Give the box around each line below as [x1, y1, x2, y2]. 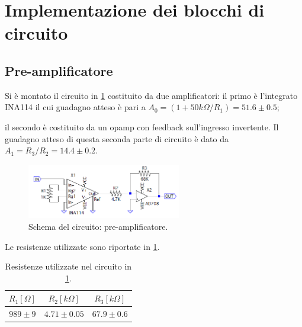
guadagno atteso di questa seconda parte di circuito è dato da [5, 132, 229, 145]
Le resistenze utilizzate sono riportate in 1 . [5, 240, 160, 252]
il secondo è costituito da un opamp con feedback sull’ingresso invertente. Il [5, 120, 279, 133]
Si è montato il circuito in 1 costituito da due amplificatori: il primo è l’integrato [5, 89, 298, 101]
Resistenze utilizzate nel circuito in [5, 260, 132, 272]
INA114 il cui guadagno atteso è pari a [5, 101, 146, 113]
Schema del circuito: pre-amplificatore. [28, 220, 168, 232]
